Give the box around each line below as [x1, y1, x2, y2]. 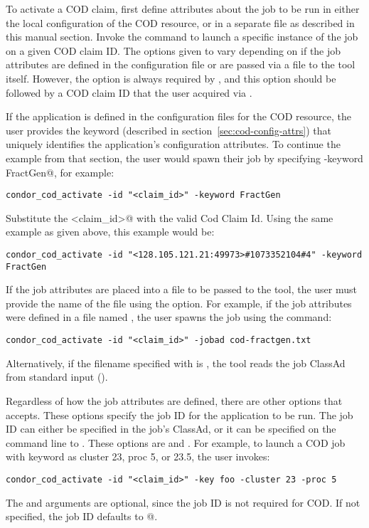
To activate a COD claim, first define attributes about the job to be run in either [6, 1, 360, 16]
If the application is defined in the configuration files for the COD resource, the [6, 109, 351, 124]
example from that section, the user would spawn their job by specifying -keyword [6, 150, 363, 165]
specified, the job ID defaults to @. [6, 509, 158, 524]
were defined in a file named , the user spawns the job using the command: [6, 310, 332, 324]
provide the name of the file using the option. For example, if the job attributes [6, 295, 352, 310]
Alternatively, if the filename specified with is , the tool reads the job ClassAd [6, 355, 346, 370]
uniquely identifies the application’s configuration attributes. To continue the [6, 137, 341, 152]
